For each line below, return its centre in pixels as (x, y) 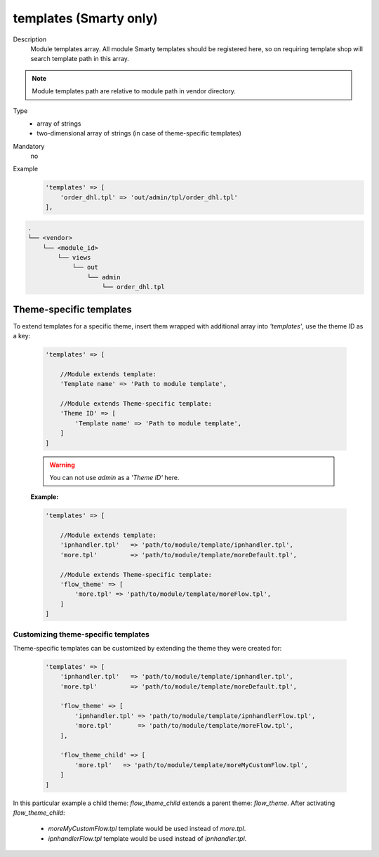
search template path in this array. (80, 59)
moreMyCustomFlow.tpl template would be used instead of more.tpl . (147, 829)
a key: (22, 336)
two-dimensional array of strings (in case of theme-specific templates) (139, 133)
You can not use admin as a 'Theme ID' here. (114, 477)
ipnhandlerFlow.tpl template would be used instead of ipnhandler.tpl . (147, 838)
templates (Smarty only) (85, 18)
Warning (62, 465)
